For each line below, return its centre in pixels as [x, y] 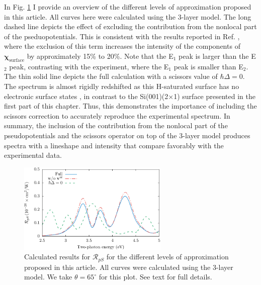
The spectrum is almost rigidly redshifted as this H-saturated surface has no [122, 86]
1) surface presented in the [214, 96]
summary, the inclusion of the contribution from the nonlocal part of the [116, 125]
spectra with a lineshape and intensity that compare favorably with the [114, 145]
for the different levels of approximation [167, 257]
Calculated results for [57, 257]
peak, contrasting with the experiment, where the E [89, 66]
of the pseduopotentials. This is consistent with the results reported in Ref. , [122, 36]
